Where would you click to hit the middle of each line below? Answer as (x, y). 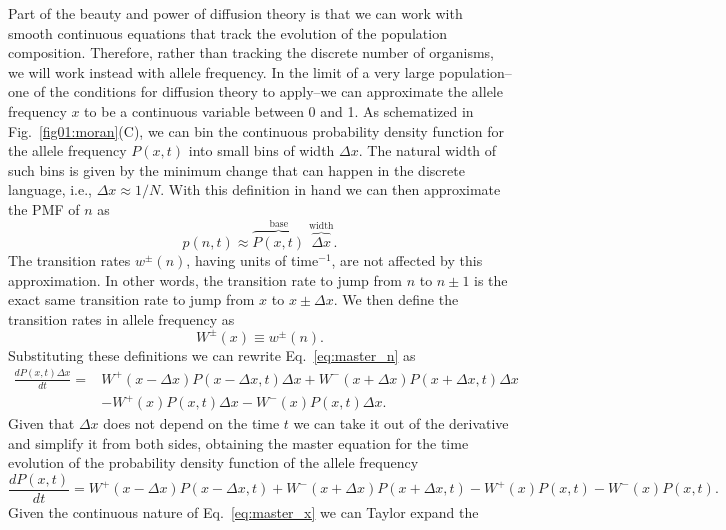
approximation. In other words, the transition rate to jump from (205, 279)
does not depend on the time (191, 423)
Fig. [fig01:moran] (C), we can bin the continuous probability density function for (256, 130)
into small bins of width (261, 150)
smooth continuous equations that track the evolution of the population (227, 32)
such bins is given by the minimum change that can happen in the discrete (236, 169)
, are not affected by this (407, 259)
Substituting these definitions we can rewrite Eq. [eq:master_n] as (212, 354)
